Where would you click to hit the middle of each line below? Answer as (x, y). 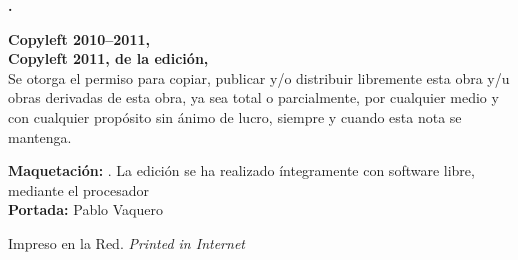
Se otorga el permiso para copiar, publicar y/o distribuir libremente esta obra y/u (259, 77)
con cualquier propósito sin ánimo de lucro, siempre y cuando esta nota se (235, 116)
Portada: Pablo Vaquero (85, 209)
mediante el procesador (78, 189)
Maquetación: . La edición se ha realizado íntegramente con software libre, (241, 170)
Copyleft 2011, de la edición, (108, 58)
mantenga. (40, 136)
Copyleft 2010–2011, (79, 38)
